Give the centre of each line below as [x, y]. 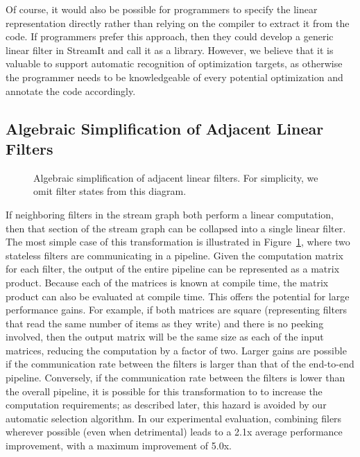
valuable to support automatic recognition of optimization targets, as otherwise [174, 63]
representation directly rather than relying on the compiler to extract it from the [178, 23]
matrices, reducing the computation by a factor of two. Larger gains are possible [176, 350]
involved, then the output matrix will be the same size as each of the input [165, 337]
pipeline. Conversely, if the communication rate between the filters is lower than [175, 378]
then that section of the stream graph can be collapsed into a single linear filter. [176, 228]
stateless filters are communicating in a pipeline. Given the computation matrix [175, 255]
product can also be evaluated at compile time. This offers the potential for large [178, 296]
